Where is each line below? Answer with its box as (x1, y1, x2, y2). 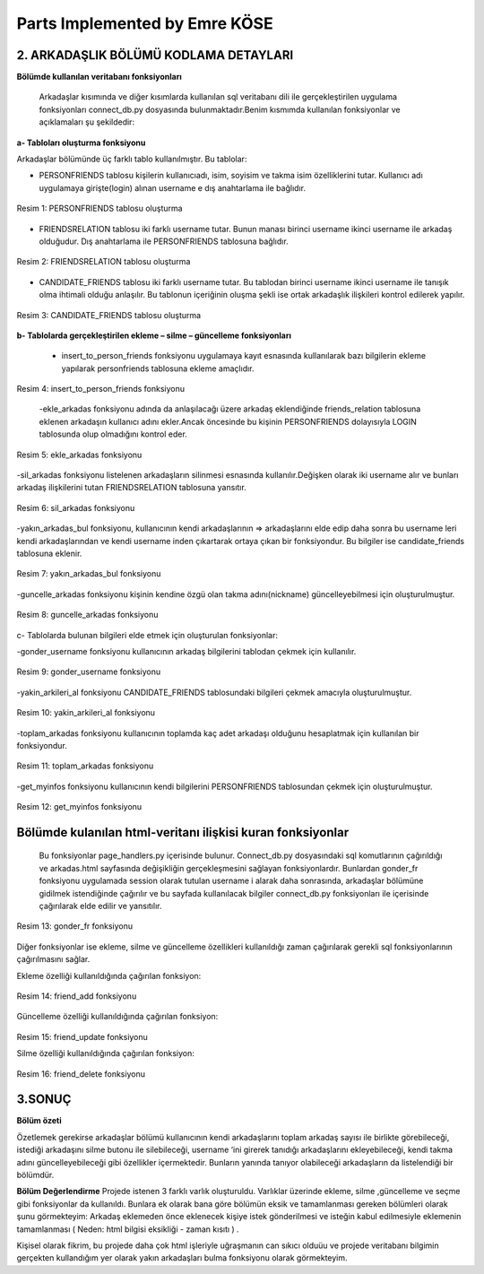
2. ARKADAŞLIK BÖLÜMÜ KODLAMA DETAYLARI (16, 48, 294, 63)
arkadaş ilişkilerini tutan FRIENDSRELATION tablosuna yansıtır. (16, 482, 246, 493)
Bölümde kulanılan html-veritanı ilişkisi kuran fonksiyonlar (16, 825, 350, 840)
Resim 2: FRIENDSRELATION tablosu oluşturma (16, 256, 191, 267)
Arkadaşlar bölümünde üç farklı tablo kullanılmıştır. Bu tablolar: (16, 153, 247, 165)
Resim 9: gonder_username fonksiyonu (16, 666, 161, 677)
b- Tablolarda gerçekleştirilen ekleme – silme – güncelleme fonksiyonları (16, 330, 291, 341)
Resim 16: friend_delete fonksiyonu (16, 1068, 145, 1079)
